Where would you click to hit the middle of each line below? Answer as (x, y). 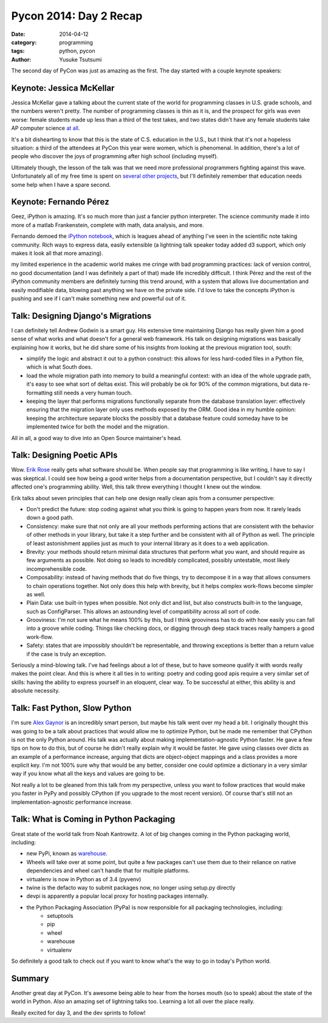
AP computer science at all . (46, 128)
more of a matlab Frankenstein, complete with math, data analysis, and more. (108, 225)
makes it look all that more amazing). (57, 253)
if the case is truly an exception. (66, 654)
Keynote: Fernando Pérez (60, 202)
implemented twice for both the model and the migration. (98, 427)
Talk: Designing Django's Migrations (81, 316)
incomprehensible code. (57, 568)
